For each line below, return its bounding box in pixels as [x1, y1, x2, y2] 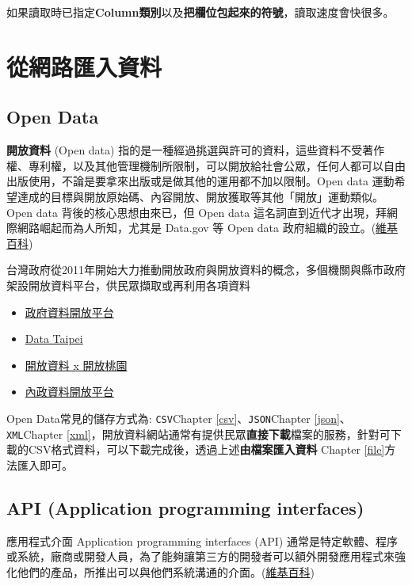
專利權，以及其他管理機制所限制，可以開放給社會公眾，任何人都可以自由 [28, 157, 406, 173]
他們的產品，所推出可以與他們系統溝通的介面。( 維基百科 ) [17, 563, 315, 580]
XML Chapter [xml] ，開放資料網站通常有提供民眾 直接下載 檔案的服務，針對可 [6, 425, 391, 442]
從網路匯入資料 [6, 50, 162, 82]
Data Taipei [25, 330, 83, 347]
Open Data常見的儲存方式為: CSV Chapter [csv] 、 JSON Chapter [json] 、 [6, 409, 351, 426]
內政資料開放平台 [25, 383, 114, 400]
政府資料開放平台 [25, 303, 114, 320]
